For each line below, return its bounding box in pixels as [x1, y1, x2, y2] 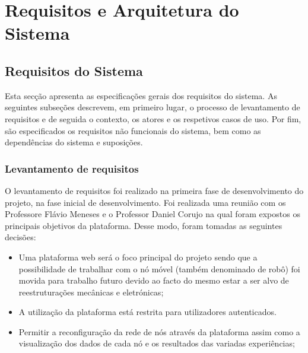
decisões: [5, 231, 36, 243]
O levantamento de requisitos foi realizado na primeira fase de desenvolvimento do [5, 184, 304, 196]
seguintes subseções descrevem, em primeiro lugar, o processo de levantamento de [5, 101, 300, 113]
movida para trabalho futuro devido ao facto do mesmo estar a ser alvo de [18, 274, 289, 287]
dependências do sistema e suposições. [5, 136, 143, 148]
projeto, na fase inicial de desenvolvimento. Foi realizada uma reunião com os [5, 196, 286, 208]
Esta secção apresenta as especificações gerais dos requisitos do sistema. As [5, 89, 277, 101]
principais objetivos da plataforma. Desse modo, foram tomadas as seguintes [5, 219, 282, 231]
